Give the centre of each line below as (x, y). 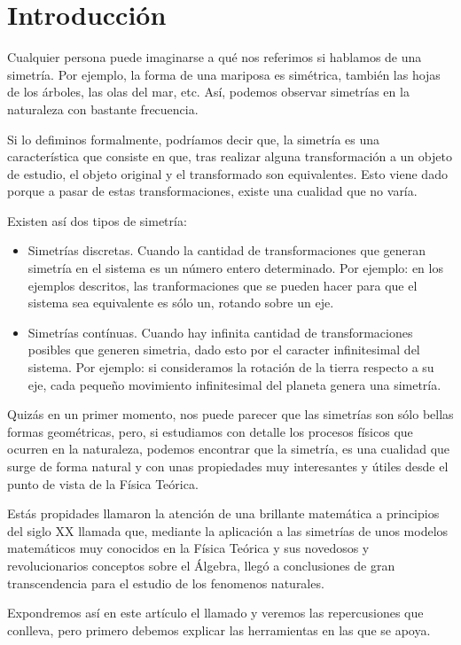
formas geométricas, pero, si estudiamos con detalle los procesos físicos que (210, 431)
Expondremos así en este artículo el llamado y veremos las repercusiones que (215, 613)
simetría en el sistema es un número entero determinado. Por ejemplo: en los (235, 268)
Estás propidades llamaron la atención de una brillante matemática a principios (223, 513)
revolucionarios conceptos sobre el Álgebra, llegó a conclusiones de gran (201, 565)
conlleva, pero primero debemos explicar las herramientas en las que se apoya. (219, 629)
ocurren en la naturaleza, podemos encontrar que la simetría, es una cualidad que (229, 449)
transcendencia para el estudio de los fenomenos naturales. (166, 583)
